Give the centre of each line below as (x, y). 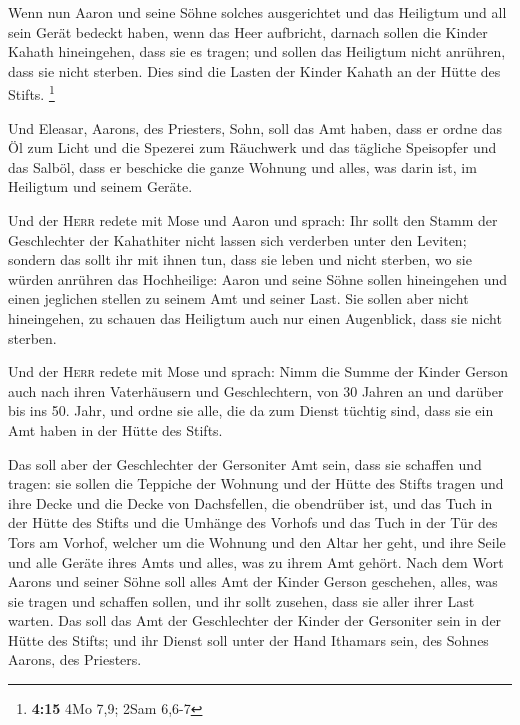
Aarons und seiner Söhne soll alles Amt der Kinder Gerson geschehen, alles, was (253, 581)
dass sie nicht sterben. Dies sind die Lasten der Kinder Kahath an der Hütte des (254, 70)
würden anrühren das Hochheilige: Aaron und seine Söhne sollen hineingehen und (258, 278)
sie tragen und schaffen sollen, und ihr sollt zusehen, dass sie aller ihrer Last (241, 600)
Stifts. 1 (31, 93)
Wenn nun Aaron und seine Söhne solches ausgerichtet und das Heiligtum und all (257, 12)
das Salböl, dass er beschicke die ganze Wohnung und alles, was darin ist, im (242, 166)
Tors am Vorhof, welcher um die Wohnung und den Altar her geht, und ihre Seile (257, 541)
